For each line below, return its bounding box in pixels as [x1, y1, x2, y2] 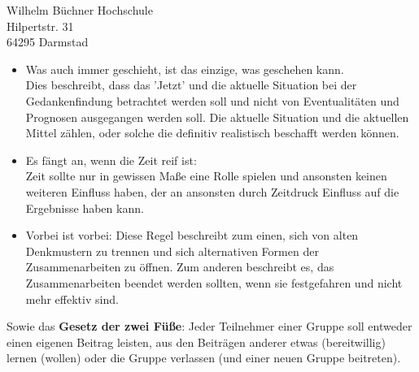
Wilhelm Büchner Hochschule [7, 2, 153, 18]
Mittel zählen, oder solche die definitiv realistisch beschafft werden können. [25, 124, 399, 141]
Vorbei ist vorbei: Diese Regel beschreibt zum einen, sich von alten [25, 227, 359, 244]
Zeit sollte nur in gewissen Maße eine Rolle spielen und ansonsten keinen [25, 167, 387, 184]
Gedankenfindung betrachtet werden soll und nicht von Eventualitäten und [25, 92, 399, 109]
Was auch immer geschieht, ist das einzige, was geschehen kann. [25, 60, 344, 77]
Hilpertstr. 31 [7, 17, 74, 34]
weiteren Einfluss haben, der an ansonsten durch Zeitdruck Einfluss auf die [25, 183, 399, 200]
